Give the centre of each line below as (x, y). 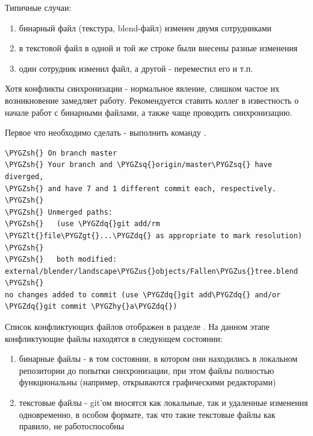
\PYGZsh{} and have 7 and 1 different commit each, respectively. (141, 188)
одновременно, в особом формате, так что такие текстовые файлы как (147, 414)
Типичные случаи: (38, 7)
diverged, (24, 176)
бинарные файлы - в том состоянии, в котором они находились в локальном (158, 359)
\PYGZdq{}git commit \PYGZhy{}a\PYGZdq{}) (91, 307)
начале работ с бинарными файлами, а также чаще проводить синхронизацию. (149, 112)
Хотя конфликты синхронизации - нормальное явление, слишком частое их (142, 88)
